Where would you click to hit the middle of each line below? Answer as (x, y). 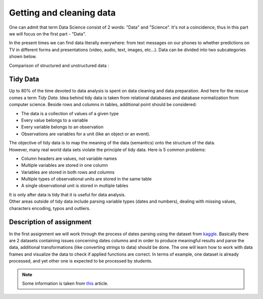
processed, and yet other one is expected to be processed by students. (81, 261)
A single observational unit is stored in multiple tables (75, 186)
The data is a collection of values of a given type (70, 113)
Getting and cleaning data (62, 13)
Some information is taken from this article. (66, 283)
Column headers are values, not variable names (69, 158)
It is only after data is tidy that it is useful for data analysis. (67, 194)
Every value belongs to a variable (55, 120)
